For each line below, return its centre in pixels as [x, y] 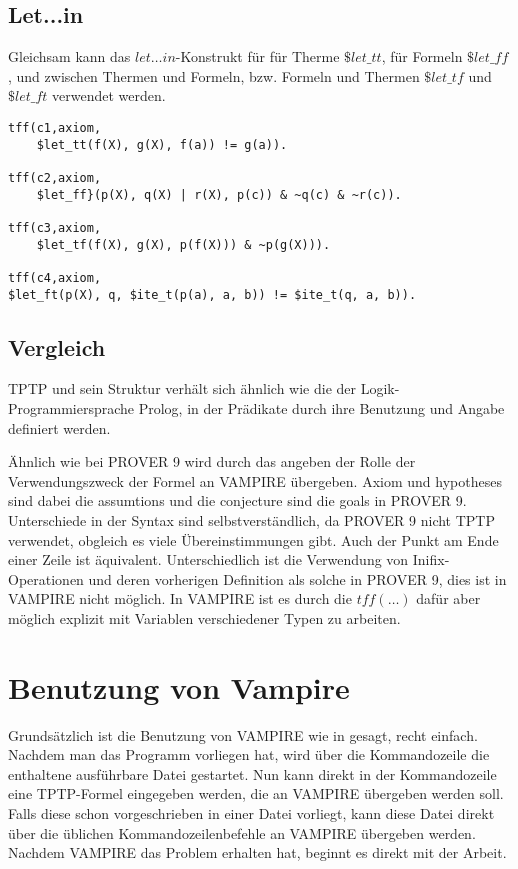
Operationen [46, 578]
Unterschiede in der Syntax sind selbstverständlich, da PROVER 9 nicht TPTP [252, 519]
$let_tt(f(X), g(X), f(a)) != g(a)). [162, 144]
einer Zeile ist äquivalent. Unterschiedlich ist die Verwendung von [208, 559]
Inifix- [431, 559]
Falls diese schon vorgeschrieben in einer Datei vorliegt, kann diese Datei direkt [251, 813]
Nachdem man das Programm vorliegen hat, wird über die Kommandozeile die [249, 754]
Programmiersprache [71, 408]
